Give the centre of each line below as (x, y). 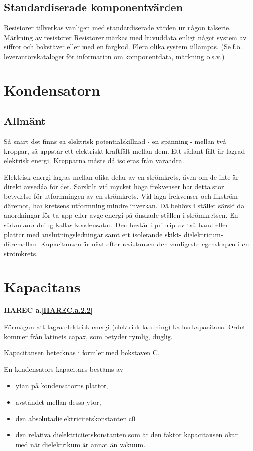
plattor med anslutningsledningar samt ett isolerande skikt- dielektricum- (114, 234)
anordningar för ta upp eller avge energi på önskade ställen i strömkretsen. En (121, 215)
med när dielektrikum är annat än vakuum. (80, 444)
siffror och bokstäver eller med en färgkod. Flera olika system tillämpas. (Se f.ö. (123, 47)
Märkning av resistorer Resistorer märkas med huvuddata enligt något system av (125, 37)
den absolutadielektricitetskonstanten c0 (75, 418)
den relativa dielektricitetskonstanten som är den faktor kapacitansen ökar (126, 435)
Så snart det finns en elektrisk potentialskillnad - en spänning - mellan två (115, 141)
